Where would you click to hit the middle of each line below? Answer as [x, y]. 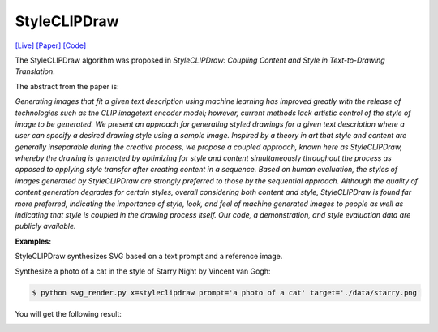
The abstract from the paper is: [67, 86]
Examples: [33, 241]
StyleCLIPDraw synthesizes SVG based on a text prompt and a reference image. [149, 257]
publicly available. [45, 226]
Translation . [35, 71]
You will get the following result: [68, 313]
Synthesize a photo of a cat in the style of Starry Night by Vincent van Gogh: [143, 271]
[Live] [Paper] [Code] [51, 45]
